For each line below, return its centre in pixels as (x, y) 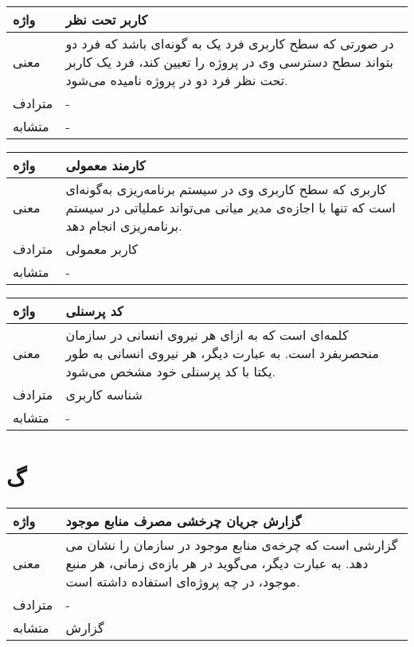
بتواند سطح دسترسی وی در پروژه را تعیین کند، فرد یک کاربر (229, 62)
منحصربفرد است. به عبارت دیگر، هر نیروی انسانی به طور (222, 353)
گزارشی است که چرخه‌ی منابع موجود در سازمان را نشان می (232, 545)
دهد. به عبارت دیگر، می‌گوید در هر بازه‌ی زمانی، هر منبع (217, 563)
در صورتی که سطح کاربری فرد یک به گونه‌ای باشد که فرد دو (230, 43)
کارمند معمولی (105, 165)
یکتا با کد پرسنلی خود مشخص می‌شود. (171, 371)
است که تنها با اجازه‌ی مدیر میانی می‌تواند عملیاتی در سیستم (230, 207)
